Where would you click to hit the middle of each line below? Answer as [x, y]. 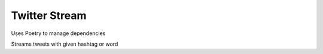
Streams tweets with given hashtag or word [65, 44]
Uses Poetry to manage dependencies [58, 33]
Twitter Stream [49, 15]
